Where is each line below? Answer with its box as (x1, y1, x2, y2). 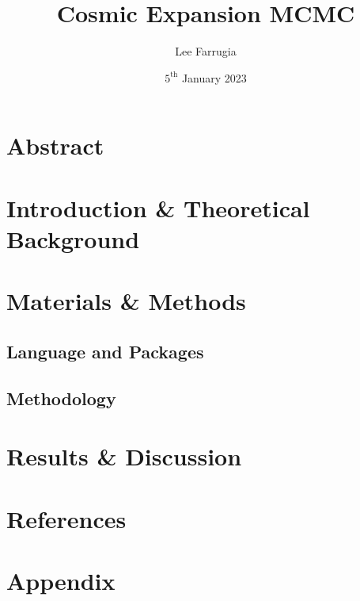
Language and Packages (6, 339, 204, 363)
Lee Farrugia (175, 43, 237, 59)
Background (6, 222, 140, 255)
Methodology (6, 385, 116, 410)
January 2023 (181, 69, 247, 86)
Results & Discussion (6, 440, 242, 473)
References (6, 502, 127, 534)
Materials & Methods (6, 285, 246, 317)
